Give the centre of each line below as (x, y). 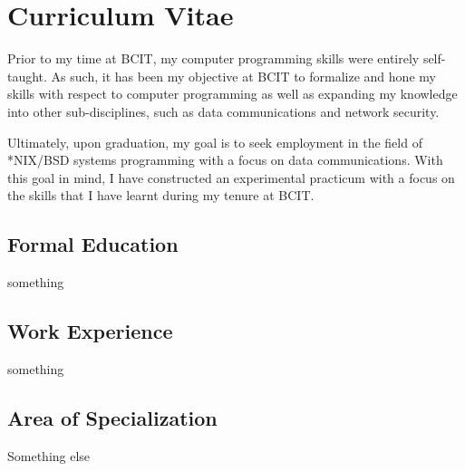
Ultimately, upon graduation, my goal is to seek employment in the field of (215, 142)
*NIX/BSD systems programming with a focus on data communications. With (225, 160)
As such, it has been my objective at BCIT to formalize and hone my (243, 76)
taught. (27, 76)
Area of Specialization (112, 417)
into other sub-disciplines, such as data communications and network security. (223, 111)
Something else (49, 455)
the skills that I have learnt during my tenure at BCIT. (161, 195)
